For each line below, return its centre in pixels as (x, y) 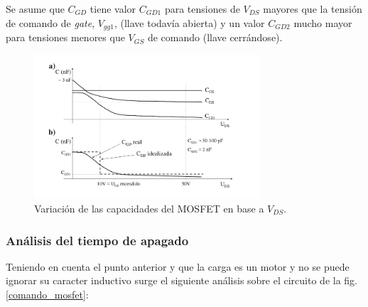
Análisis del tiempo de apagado (97, 240)
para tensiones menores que (65, 37)
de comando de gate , (50, 22)
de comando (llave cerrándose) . (215, 37)
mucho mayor (323, 22)
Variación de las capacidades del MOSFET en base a (149, 209)
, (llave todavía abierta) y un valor (189, 22)
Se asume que (35, 9)
